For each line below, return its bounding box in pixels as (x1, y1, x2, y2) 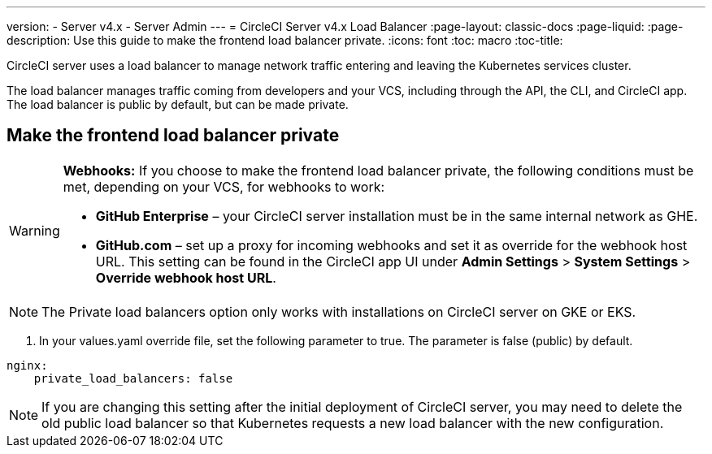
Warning (9, 222, 60, 239)
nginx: (7, 358, 48, 372)
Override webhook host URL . (95, 269, 276, 286)
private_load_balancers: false (33, 371, 233, 385)
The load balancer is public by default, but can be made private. (7, 97, 349, 111)
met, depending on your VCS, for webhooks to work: (63, 178, 385, 195)
